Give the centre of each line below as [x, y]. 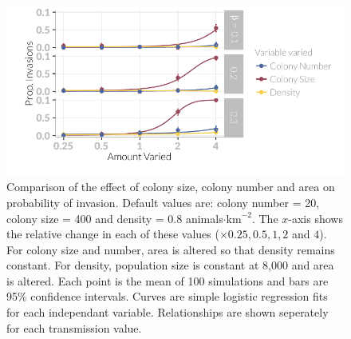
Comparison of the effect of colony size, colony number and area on [171, 187]
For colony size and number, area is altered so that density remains [171, 249]
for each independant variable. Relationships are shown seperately [168, 312]
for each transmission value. [74, 327]
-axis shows [316, 218]
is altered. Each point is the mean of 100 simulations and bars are [168, 280]
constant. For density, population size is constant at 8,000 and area [170, 265]
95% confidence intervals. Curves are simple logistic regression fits [167, 296]
